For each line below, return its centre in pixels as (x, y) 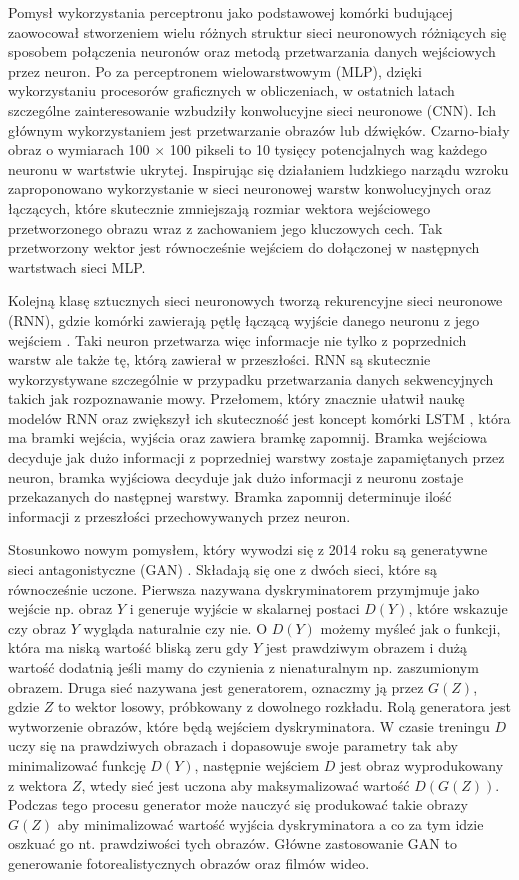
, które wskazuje (458, 608)
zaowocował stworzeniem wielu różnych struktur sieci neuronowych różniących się (257, 31)
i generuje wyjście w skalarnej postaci (244, 608)
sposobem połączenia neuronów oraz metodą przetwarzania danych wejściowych (252, 51)
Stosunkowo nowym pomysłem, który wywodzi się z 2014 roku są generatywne (248, 549)
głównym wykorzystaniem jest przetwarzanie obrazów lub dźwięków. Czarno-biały (259, 129)
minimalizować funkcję (77, 764)
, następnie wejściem (257, 764)
